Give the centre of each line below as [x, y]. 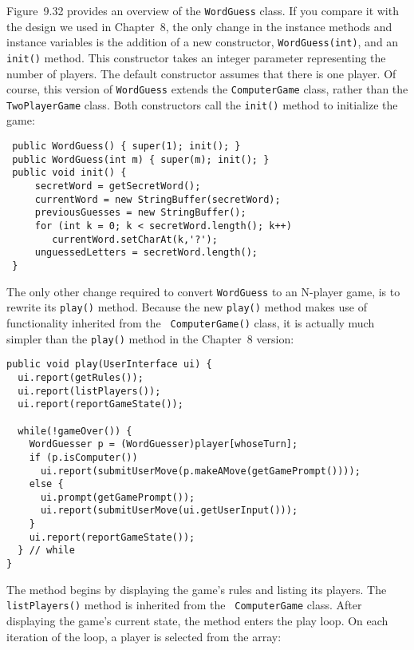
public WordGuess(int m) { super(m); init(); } [141, 159]
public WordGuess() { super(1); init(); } [126, 147]
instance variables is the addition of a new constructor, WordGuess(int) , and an [203, 42]
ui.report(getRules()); [81, 377]
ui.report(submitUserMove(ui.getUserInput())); [169, 511]
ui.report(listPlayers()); [89, 391]
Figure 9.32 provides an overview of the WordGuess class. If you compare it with [203, 10]
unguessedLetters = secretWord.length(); [146, 253]
